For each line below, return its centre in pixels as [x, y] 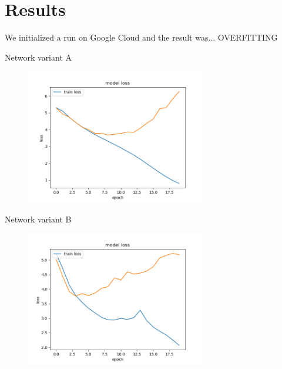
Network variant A [38, 57]
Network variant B [38, 219]
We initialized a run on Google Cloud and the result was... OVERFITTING [141, 37]
